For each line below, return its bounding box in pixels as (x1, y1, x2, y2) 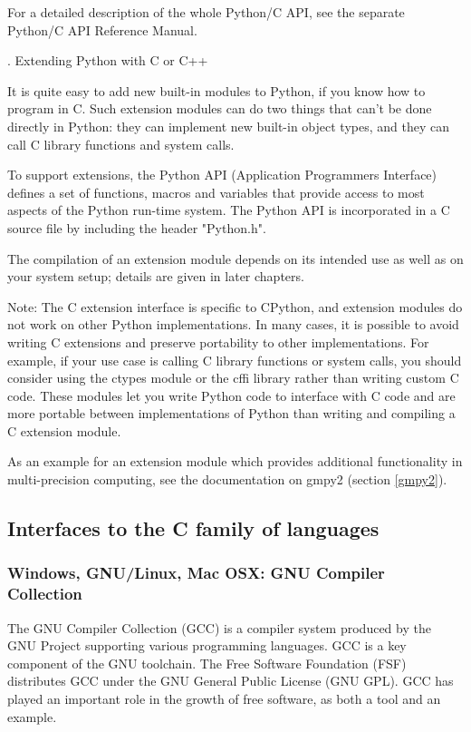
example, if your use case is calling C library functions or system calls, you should (7, 350, 462, 369)
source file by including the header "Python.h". (7, 218, 266, 237)
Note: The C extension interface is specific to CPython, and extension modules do (7, 297, 463, 316)
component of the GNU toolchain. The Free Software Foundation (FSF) (7, 653, 407, 672)
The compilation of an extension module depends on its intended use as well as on (7, 249, 464, 268)
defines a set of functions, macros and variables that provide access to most (7, 182, 425, 201)
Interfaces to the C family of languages (7, 514, 380, 542)
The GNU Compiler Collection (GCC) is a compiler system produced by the (7, 618, 431, 637)
